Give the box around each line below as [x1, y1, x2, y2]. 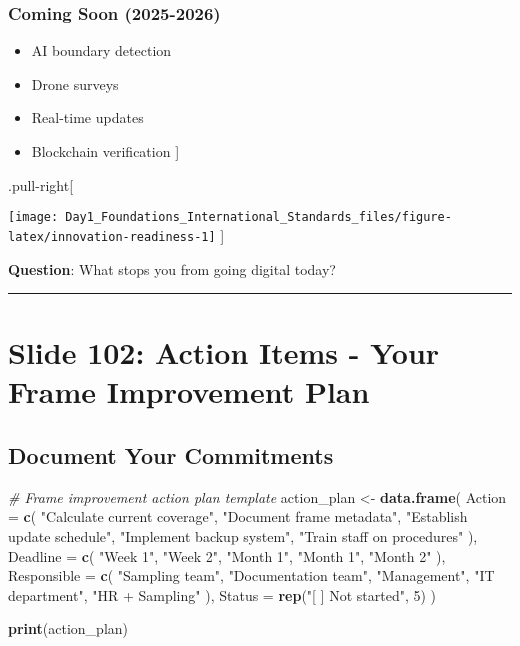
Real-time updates [31, 107, 144, 128]
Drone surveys [31, 73, 119, 94]
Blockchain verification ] [31, 141, 180, 161]
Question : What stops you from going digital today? [8, 258, 336, 279]
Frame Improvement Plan [8, 371, 370, 412]
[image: [8, 210, 59, 225]
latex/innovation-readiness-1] [8, 229, 216, 244]
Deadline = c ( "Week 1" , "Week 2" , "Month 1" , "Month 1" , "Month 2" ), [8, 545, 446, 566]
